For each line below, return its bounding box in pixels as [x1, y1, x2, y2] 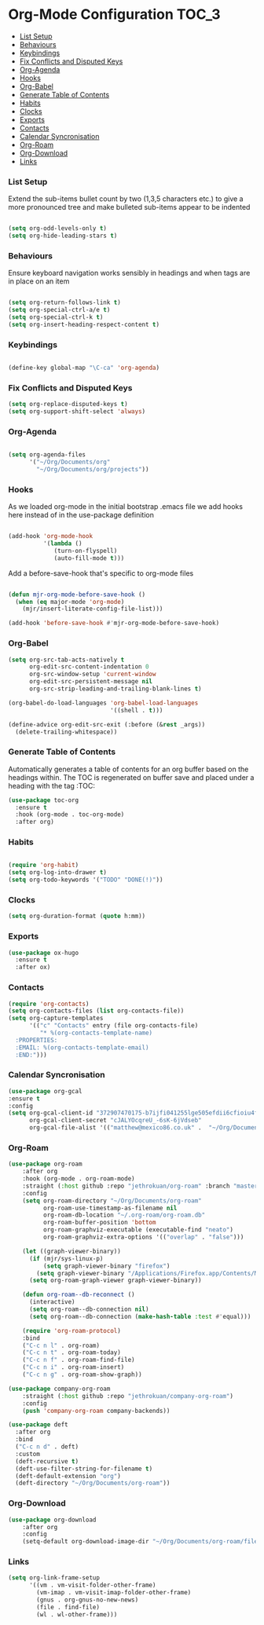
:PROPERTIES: [15, 1036, 58, 1044]
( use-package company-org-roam [8, 1385, 111, 1393]
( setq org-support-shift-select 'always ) [8, 408, 146, 415]
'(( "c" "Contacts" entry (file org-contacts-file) [28, 1022, 199, 1030]
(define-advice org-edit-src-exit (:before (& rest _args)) [8, 720, 206, 728]
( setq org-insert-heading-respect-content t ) [8, 320, 159, 328]
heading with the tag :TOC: [8, 781, 96, 790]
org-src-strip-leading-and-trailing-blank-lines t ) [28, 685, 202, 693]
